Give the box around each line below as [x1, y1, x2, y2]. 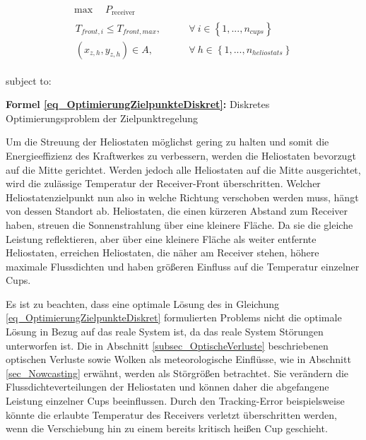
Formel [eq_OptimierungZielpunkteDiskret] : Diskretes [6, 97, 270, 112]
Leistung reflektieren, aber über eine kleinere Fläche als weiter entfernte [6, 231, 317, 246]
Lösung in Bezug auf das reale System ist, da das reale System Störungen [6, 324, 324, 339]
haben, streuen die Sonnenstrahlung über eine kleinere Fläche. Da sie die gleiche [6, 217, 353, 232]
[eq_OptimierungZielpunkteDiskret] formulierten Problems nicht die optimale [6, 310, 342, 325]
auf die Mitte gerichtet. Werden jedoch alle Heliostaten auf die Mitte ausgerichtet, [6, 162, 361, 177]
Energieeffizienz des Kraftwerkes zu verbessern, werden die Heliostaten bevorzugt [6, 148, 356, 162]
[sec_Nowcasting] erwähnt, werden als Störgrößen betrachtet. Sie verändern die [6, 365, 349, 380]
